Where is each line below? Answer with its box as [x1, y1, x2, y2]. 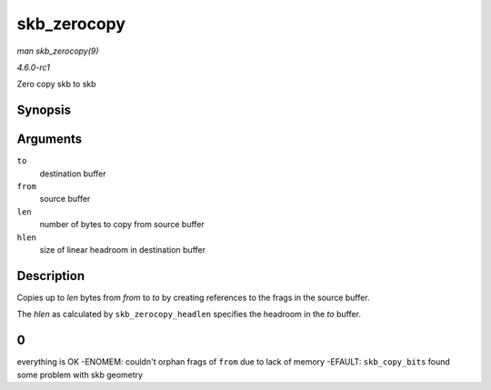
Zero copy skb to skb [16, 78, 96, 90]
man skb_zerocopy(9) [16, 45, 99, 56]
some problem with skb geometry [16, 369, 144, 380]
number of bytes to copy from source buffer [39, 219, 205, 230]
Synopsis [16, 103, 72, 118]
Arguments [16, 132, 83, 147]
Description [16, 268, 85, 284]
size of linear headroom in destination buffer [39, 244, 206, 255]
